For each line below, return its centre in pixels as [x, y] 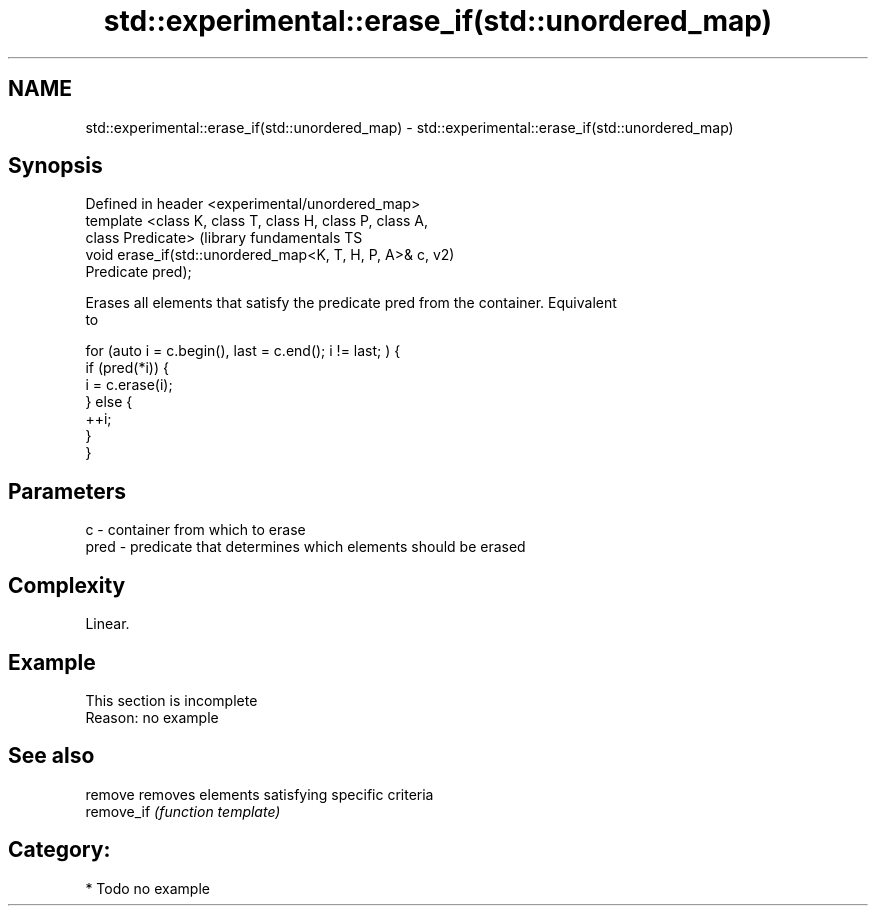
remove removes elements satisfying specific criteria [259, 794]
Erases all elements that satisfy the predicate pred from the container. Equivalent [351, 303]
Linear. [107, 624]
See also [51, 756]
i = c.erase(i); [129, 385]
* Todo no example [147, 888]
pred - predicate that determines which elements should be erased [305, 547]
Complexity [67, 585]
